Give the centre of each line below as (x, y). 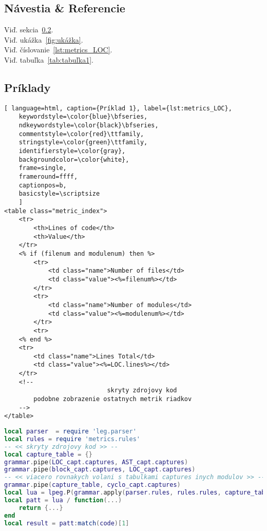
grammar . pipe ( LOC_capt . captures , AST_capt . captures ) (96, 462)
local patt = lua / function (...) (63, 500)
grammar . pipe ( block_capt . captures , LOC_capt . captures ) (100, 470)
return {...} (41, 508)
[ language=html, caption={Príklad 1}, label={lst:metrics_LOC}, (118, 108)
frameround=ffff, (48, 177)
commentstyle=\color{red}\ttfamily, (81, 134)
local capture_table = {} (48, 454)
